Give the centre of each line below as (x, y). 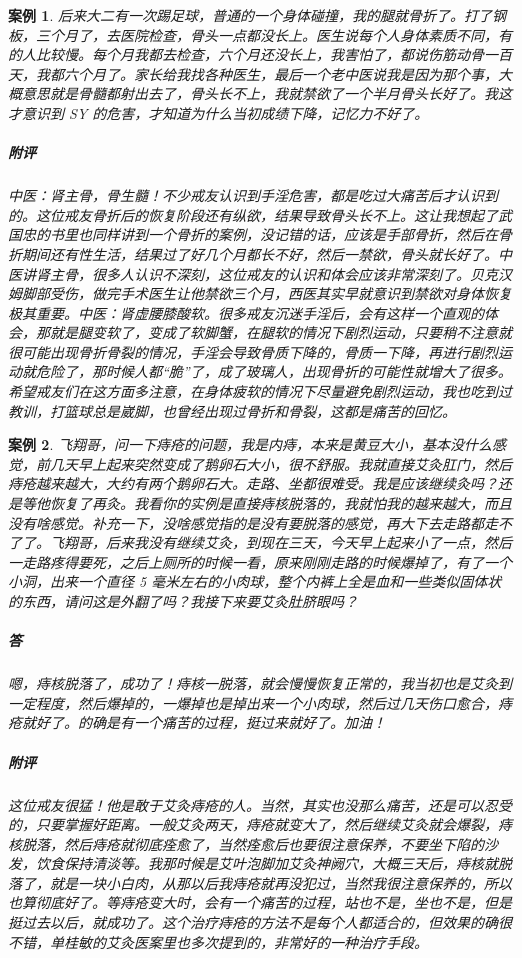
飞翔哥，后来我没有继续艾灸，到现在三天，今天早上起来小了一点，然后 (280, 542)
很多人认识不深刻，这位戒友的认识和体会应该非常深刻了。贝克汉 (301, 273)
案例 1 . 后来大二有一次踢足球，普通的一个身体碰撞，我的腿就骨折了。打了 (250, 15)
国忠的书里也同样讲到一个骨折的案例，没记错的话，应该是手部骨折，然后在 (253, 234)
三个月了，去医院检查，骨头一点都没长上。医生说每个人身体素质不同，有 (273, 34)
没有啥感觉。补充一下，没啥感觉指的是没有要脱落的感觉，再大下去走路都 (246, 522)
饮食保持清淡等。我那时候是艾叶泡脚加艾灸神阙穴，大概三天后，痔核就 (266, 863)
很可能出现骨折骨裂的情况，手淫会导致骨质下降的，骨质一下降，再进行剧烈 (253, 351)
